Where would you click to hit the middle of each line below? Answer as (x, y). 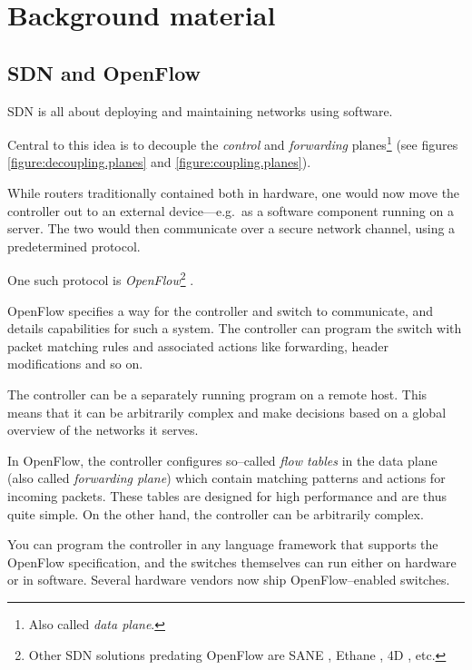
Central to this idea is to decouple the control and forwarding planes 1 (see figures (233, 143)
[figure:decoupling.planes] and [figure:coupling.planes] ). (159, 162)
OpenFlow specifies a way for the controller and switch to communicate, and (221, 310)
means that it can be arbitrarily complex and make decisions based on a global (227, 412)
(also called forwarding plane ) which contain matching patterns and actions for (226, 478)
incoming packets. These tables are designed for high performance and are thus (227, 495)
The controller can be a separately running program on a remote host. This (217, 394)
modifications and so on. (75, 364)
